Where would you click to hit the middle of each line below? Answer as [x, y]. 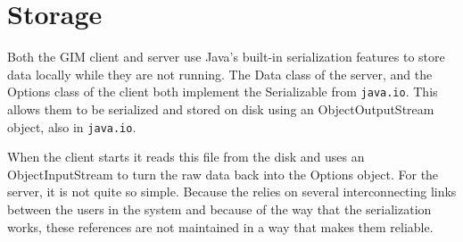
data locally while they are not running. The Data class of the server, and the [220, 74]
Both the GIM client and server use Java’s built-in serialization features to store [226, 57]
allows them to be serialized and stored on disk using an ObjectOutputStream [221, 108]
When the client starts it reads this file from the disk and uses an [186, 157]
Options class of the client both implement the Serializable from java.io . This [223, 92]
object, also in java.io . [72, 126]
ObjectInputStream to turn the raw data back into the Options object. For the [223, 174]
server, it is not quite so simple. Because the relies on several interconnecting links [232, 192]
